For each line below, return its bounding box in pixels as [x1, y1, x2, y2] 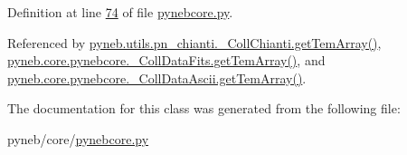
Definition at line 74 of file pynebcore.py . [7, 3, 233, 21]
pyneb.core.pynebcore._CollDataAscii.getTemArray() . [7, 68, 307, 87]
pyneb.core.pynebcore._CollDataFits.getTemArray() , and [7, 51, 326, 70]
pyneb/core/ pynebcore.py [7, 129, 149, 148]
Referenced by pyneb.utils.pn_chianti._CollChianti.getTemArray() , [7, 33, 382, 52]
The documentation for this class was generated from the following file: [7, 99, 401, 118]
